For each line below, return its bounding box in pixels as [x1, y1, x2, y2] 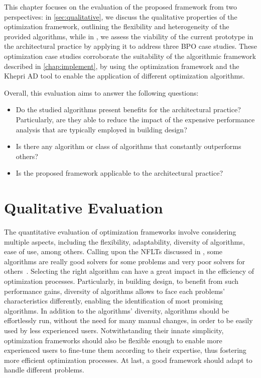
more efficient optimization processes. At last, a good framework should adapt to [4, 354, 252, 365]
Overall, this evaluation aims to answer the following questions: [4, 87, 199, 98]
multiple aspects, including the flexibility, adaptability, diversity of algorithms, [4, 236, 245, 247]
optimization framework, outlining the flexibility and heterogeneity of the [4, 21, 229, 32]
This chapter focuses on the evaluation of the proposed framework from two [4, 2, 237, 12]
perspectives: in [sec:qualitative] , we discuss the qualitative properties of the [4, 11, 237, 22]
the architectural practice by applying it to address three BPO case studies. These [4, 41, 257, 51]
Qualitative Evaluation [4, 197, 163, 218]
